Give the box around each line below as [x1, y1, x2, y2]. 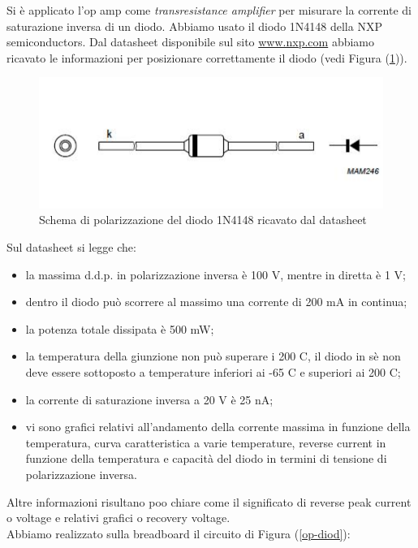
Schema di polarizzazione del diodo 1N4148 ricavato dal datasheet [39, 211, 367, 228]
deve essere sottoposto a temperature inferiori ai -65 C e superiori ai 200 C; [25, 364, 401, 380]
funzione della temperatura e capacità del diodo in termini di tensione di [25, 450, 387, 467]
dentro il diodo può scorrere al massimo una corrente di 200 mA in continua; [25, 293, 407, 310]
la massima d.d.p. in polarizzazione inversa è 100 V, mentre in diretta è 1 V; [25, 265, 406, 283]
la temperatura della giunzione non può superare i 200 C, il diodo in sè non [25, 347, 401, 365]
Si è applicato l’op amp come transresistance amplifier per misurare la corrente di [6, 2, 412, 18]
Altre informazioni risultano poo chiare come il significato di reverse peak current [6, 493, 412, 510]
